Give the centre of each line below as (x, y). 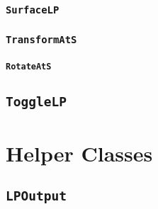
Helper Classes (79, 153)
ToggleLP (36, 102)
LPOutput (36, 196)
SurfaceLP (33, 10)
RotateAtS (29, 67)
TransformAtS (41, 40)
